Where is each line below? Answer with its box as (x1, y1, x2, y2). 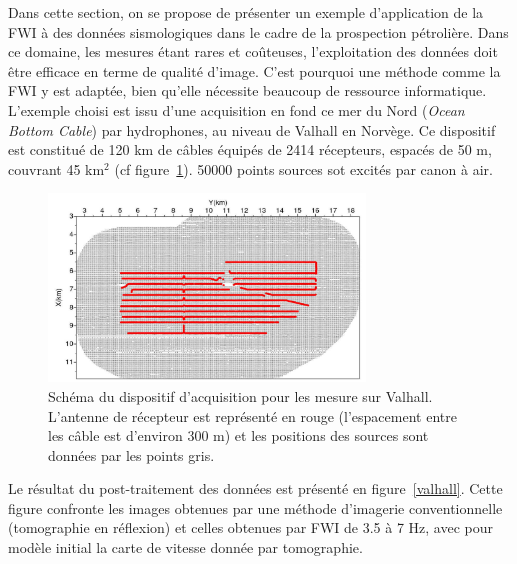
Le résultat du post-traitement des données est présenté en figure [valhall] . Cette (8, 478, 503, 499)
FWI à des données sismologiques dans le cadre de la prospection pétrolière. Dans (8, 21, 509, 42)
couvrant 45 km (8, 158, 105, 179)
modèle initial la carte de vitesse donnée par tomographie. (8, 537, 363, 558)
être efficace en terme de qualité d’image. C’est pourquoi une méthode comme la (8, 60, 501, 81)
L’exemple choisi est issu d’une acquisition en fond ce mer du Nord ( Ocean (8, 99, 465, 120)
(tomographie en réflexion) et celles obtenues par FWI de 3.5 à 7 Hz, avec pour (8, 517, 494, 538)
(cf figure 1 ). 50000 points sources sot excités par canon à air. (114, 158, 493, 179)
